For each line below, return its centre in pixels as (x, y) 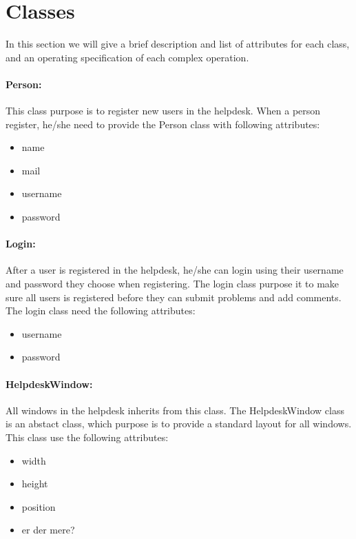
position (39, 506)
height (35, 484)
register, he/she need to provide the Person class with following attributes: (163, 124)
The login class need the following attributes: (101, 311)
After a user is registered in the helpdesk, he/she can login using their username (175, 270)
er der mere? (48, 530)
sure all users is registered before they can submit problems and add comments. (174, 297)
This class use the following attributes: (87, 437)
